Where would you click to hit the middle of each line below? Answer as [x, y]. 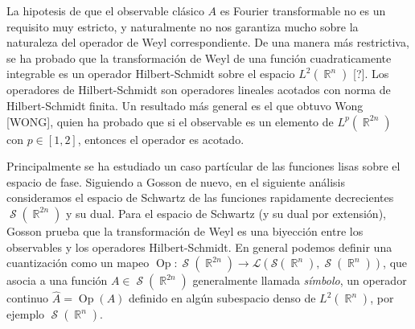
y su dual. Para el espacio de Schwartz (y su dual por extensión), [226, 213]
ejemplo [26, 314]
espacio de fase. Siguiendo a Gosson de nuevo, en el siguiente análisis [176, 181]
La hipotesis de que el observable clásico [105, 10]
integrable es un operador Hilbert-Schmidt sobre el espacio [151, 74]
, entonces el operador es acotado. [161, 139]
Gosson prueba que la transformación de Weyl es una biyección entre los [185, 230]
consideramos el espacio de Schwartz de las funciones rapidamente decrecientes [200, 197]
